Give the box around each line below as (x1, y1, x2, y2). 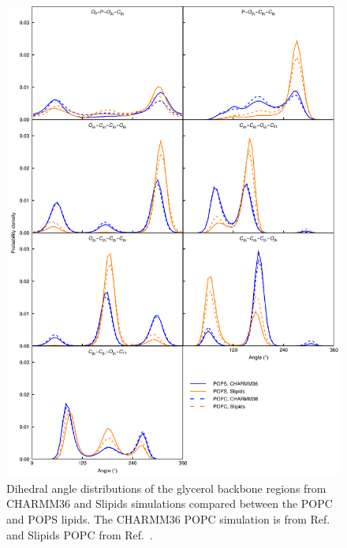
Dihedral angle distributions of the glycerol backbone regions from (6, 479, 326, 496)
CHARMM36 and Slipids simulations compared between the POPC (6, 495, 333, 512)
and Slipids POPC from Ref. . (6, 526, 153, 542)
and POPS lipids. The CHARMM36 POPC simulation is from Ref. (6, 510, 330, 527)
